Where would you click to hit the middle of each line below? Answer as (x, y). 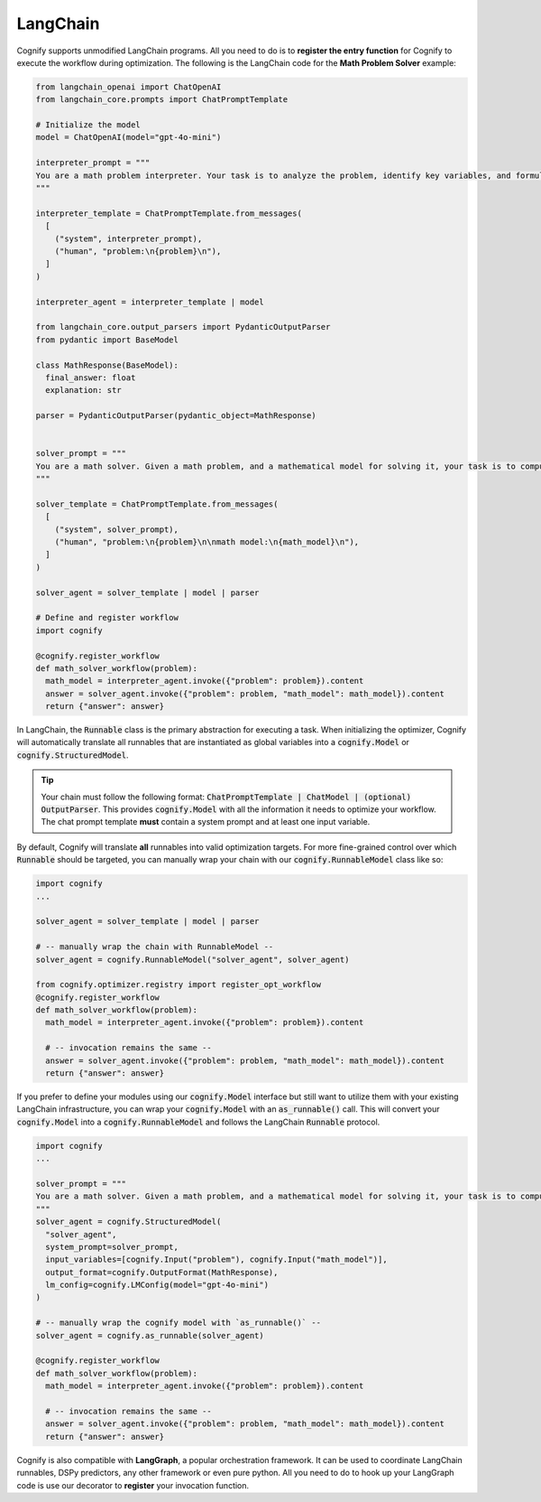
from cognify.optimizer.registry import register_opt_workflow (179, 985)
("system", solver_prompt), (117, 529)
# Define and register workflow (107, 618)
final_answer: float (91, 378)
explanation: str (83, 390)
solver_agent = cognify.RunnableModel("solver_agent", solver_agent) (193, 959)
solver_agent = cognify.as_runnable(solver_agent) (150, 1335)
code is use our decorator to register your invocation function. (133, 1485)
